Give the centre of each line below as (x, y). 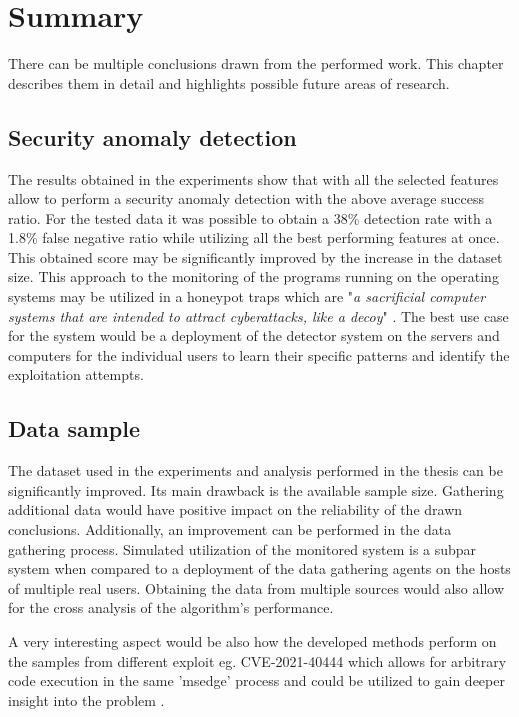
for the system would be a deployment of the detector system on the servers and (254, 335)
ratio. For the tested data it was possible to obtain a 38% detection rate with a (250, 217)
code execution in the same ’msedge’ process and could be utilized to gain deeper (256, 680)
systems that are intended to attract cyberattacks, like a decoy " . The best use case (258, 315)
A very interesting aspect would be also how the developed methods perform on (252, 641)
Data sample (74, 428)
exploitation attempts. (76, 374)
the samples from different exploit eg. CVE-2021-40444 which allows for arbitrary (257, 660)
